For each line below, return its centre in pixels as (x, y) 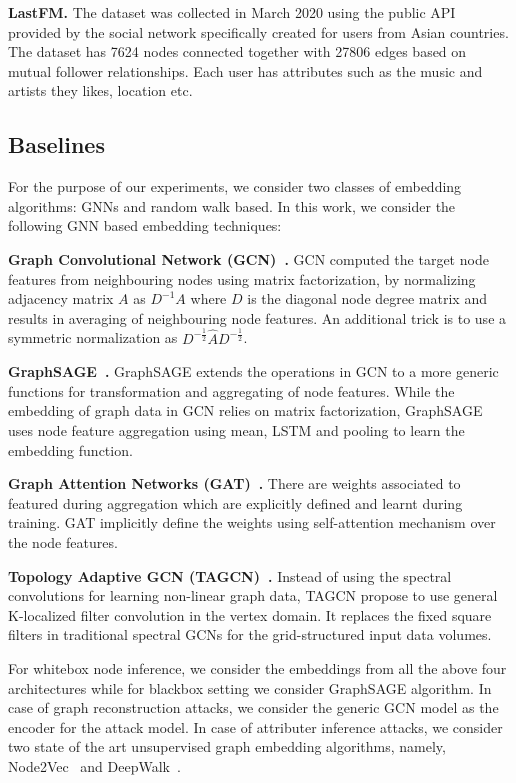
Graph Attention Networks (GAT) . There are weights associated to (234, 483)
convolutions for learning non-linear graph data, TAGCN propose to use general (253, 595)
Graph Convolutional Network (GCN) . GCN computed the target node (248, 258)
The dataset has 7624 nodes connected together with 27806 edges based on (237, 51)
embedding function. (70, 449)
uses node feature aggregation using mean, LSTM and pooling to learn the (236, 430)
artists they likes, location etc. (100, 90)
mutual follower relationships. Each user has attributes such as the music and (245, 70)
